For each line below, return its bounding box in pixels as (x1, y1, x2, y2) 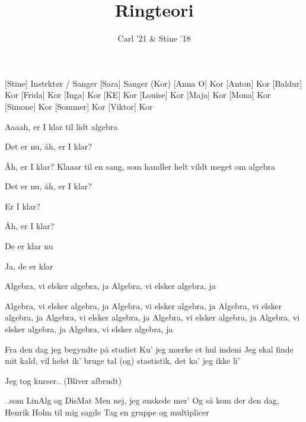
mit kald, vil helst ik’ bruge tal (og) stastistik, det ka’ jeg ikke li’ (5, 354, 240, 367)
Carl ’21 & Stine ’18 (117, 32, 191, 45)
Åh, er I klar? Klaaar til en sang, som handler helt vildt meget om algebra (5, 160, 275, 172)
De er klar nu (5, 240, 53, 252)
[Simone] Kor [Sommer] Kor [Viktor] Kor (5, 100, 153, 112)
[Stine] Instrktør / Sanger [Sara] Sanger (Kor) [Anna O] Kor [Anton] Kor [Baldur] (5, 77, 302, 89)
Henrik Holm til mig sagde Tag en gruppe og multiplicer (5, 406, 209, 418)
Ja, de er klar (5, 259, 53, 272)
